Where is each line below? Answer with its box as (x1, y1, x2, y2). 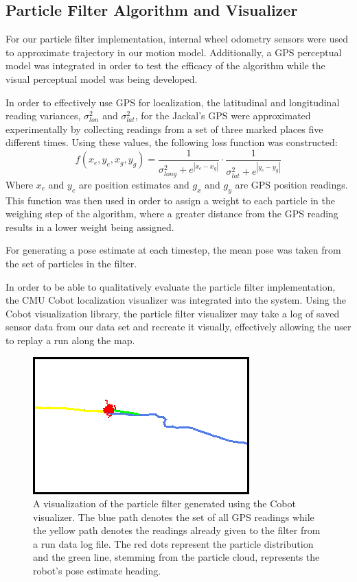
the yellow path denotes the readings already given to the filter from (33, 523, 321, 537)
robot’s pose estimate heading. (33, 563, 161, 578)
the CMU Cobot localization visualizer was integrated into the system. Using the (5, 293, 346, 307)
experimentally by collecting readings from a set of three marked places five (5, 121, 323, 136)
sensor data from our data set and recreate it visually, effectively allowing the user (5, 319, 352, 334)
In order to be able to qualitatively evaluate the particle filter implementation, (5, 279, 336, 293)
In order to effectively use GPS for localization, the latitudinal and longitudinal (5, 95, 340, 109)
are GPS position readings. (235, 177, 348, 191)
